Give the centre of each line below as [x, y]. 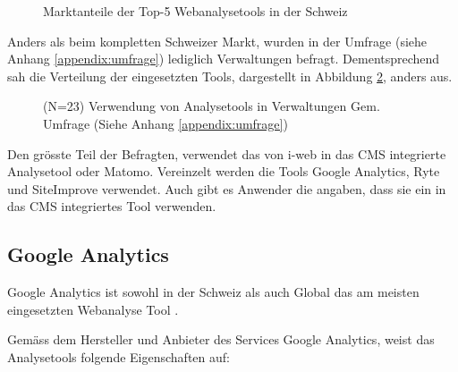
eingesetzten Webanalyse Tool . [93, 309]
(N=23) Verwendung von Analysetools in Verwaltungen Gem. [212, 106]
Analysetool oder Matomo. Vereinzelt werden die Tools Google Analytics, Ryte [224, 171]
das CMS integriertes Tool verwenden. [112, 206]
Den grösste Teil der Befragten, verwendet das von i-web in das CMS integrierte [227, 153]
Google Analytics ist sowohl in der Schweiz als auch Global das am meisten [213, 292]
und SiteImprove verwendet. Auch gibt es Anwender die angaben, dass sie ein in [227, 188]
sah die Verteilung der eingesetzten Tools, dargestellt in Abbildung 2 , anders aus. [230, 76]
